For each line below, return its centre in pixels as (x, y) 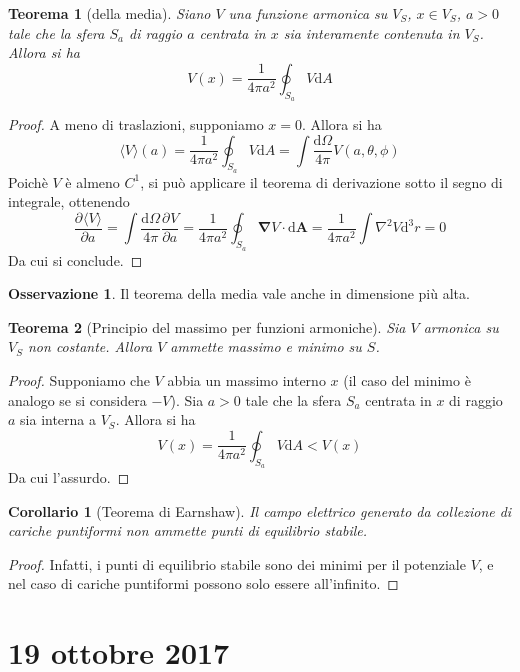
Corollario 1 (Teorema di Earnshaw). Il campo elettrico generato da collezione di (260, 510)
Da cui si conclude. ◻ (75, 259)
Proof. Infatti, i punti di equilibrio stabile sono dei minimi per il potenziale (237, 563)
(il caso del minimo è (407, 380)
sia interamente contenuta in (371, 32)
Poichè (28, 181)
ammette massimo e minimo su (266, 346)
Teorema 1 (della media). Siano (109, 13)
